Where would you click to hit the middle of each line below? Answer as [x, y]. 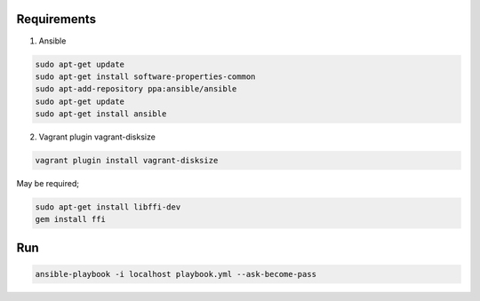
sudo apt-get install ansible [101, 114]
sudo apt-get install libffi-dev [108, 207]
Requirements [56, 19]
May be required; [48, 184]
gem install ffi [71, 219]
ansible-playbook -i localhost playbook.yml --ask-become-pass [176, 274]
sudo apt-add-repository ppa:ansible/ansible [136, 89]
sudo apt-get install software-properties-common [145, 76]
